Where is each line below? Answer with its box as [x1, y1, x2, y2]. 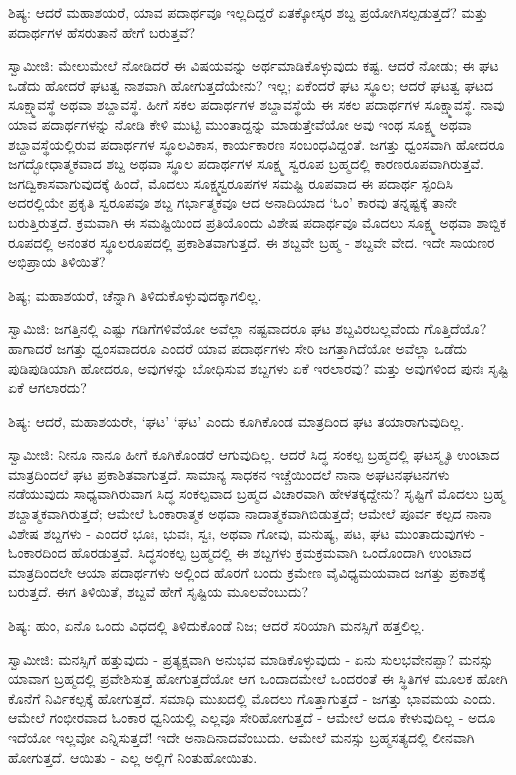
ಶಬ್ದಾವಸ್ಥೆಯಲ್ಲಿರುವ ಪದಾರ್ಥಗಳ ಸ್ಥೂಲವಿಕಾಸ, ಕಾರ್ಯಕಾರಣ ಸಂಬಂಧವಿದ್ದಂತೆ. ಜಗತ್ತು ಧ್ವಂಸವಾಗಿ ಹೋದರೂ [8, 133, 505, 154]
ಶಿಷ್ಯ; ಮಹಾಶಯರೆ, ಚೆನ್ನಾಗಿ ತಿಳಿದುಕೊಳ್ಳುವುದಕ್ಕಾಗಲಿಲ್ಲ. [8, 284, 262, 305]
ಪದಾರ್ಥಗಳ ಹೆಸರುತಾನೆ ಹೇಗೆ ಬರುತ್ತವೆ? [8, 21, 196, 42]
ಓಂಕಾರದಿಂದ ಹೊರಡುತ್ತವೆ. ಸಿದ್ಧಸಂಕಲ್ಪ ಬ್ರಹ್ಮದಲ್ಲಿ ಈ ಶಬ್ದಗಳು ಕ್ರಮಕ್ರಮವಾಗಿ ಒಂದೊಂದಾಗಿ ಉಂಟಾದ [8, 542, 472, 563]
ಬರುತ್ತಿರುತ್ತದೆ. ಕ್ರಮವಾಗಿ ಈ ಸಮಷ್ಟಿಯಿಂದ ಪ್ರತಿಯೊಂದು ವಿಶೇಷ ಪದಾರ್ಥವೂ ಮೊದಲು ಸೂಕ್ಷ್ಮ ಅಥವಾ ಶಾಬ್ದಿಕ [8, 211, 507, 232]
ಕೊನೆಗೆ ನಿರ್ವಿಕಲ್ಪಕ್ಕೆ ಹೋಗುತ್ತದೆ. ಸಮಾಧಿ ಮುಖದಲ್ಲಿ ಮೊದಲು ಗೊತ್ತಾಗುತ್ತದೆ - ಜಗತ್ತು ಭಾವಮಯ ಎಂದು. [8, 687, 496, 708]
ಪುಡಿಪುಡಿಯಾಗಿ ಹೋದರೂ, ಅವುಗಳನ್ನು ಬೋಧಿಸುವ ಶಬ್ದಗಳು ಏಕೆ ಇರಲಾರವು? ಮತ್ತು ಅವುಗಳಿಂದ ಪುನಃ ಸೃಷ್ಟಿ [8, 357, 509, 378]
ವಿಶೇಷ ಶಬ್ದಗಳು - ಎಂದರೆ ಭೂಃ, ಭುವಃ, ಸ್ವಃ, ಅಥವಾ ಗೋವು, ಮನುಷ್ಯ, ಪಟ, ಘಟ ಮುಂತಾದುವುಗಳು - [8, 522, 485, 543]
